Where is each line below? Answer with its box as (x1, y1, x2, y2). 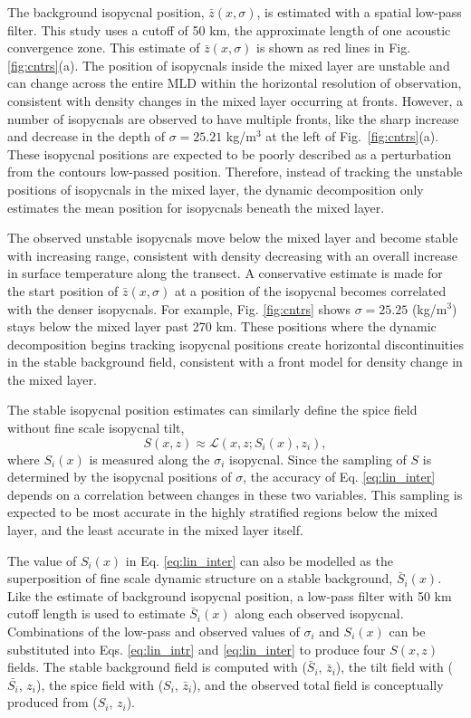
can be (389, 622, 426, 640)
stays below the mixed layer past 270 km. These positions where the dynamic (7, 317, 437, 336)
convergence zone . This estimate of (7, 38, 200, 57)
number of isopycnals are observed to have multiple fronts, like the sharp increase (7, 109, 459, 128)
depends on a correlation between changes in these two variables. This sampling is (7, 484, 463, 503)
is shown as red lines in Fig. (256, 38, 411, 57)
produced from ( (7, 693, 98, 712)
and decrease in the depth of (7, 127, 165, 146)
